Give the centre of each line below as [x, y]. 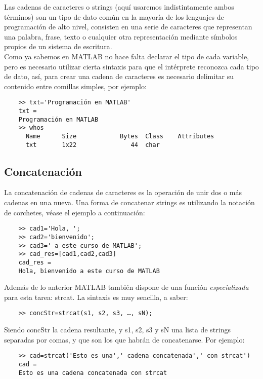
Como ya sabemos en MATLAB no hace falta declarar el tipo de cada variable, [127, 56]
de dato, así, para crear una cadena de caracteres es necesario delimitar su [119, 76]
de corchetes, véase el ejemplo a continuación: [75, 212]
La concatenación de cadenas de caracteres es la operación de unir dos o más [123, 192]
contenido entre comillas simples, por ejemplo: [75, 86]
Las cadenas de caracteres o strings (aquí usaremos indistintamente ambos [119, 7]
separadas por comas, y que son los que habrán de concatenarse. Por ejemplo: [124, 339]
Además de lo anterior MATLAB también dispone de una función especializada [126, 287]
